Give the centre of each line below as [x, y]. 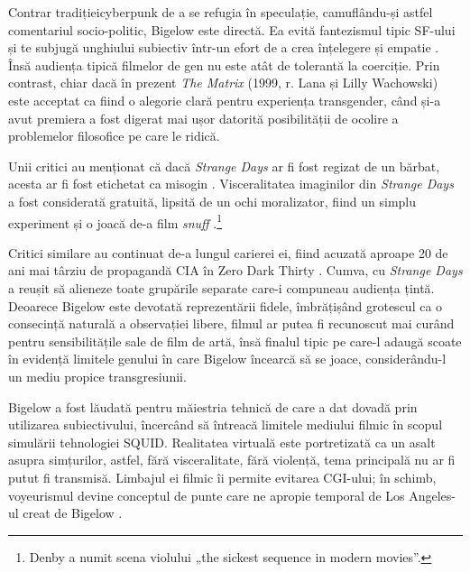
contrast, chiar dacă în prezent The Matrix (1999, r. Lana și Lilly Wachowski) [223, 83]
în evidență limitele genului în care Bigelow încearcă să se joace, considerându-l [227, 359]
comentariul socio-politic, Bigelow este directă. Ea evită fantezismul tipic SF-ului [232, 29]
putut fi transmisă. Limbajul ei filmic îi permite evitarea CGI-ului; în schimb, [222, 477]
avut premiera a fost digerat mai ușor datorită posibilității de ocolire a [203, 118]
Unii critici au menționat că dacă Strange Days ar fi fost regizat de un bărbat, [224, 166]
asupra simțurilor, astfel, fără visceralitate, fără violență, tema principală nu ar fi [232, 460]
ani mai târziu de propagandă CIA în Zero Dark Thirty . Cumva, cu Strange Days [235, 270]
